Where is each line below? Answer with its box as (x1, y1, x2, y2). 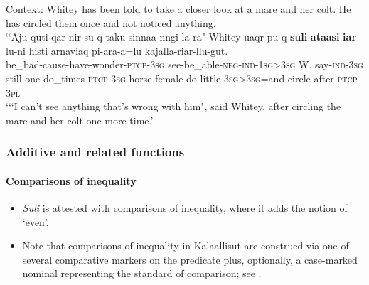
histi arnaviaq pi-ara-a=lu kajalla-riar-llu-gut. (28, 43, 228, 58)
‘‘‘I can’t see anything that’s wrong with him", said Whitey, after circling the (6, 99, 341, 114)
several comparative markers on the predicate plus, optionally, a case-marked (22, 252, 358, 267)
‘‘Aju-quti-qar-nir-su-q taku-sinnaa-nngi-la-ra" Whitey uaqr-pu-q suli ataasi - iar (6, 29, 357, 44)
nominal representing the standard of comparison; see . (22, 266, 262, 281)
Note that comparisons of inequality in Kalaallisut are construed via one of (22, 238, 349, 253)
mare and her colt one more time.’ (6, 112, 154, 127)
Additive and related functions (6, 143, 185, 161)
